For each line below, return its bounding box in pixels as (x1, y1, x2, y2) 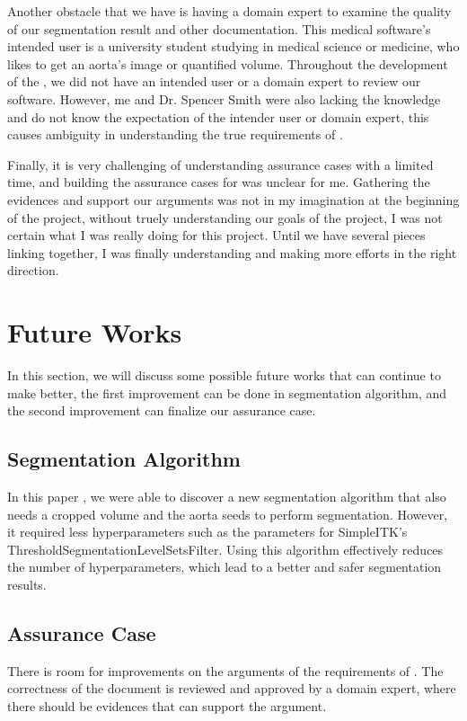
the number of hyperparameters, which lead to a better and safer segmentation (7, 557, 442, 576)
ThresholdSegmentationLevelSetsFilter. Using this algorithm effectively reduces (7, 539, 444, 558)
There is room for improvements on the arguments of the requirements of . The (7, 661, 444, 680)
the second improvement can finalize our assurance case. (7, 401, 316, 420)
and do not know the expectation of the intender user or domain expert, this (7, 107, 429, 126)
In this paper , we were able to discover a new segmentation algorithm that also (7, 487, 446, 506)
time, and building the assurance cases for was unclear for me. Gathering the (7, 173, 430, 191)
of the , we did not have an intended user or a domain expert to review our (7, 72, 421, 91)
